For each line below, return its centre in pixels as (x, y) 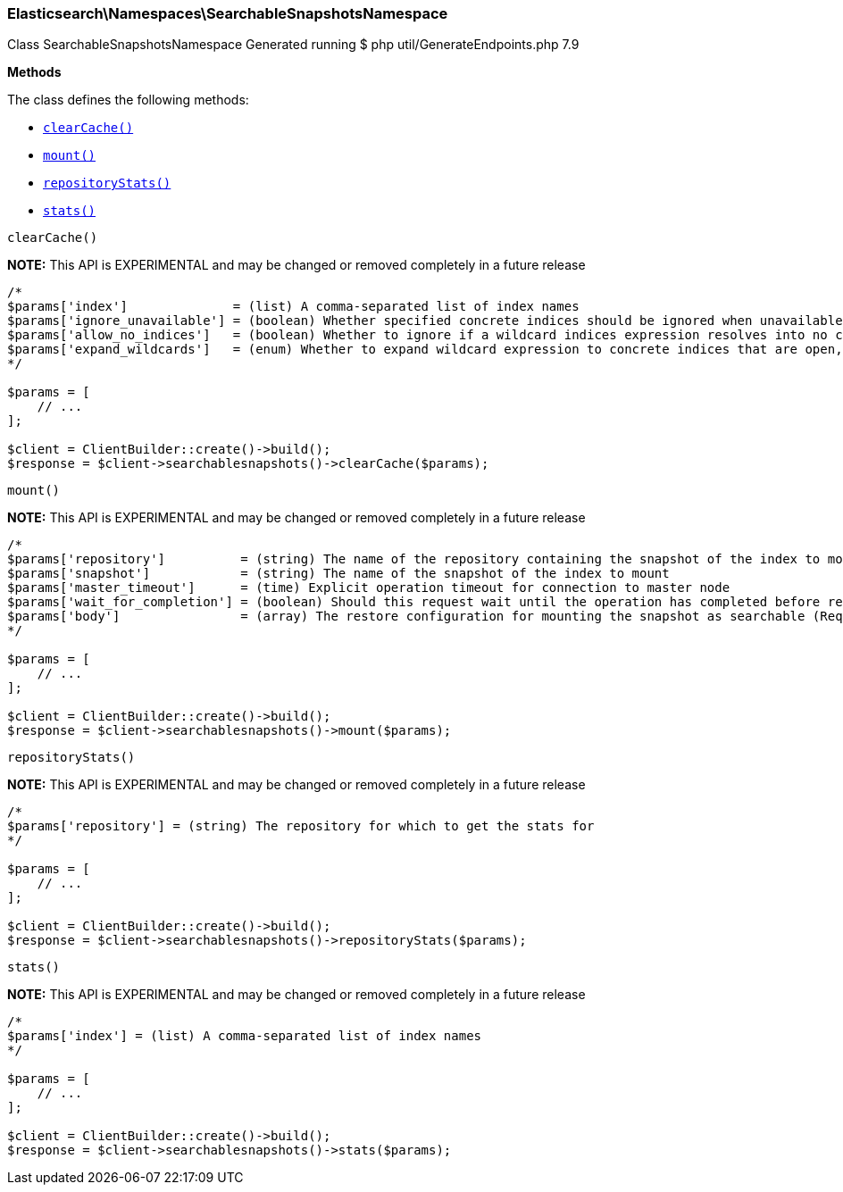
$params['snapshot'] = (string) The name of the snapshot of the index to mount (338, 574)
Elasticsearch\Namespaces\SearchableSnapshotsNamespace (228, 13)
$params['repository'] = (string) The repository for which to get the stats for (301, 826)
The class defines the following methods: (128, 100)
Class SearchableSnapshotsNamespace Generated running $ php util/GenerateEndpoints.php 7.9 (293, 45)
